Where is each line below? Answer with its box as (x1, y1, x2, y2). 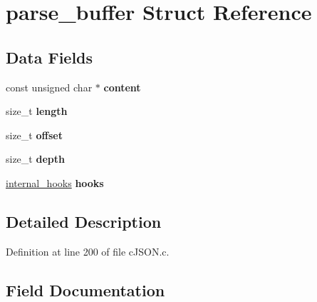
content (103, 79, 141, 94)
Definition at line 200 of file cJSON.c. (6, 243, 170, 258)
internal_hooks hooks (6, 175, 104, 190)
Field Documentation (6, 278, 165, 301)
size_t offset (6, 127, 63, 142)
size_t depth (6, 151, 65, 166)
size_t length (6, 104, 68, 119)
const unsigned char (6, 79, 93, 94)
